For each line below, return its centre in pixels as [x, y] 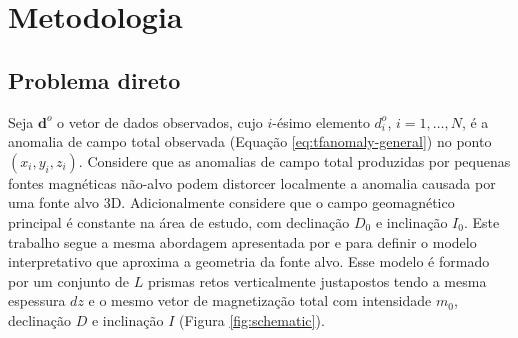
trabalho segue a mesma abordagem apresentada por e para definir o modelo [242, 241]
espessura [37, 300]
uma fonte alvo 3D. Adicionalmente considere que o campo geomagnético [231, 202]
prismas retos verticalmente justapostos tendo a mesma [317, 280]
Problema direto [94, 79]
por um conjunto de [69, 280]
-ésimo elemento [321, 121]
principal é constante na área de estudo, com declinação [179, 221]
